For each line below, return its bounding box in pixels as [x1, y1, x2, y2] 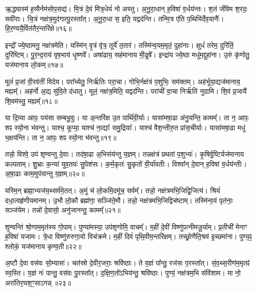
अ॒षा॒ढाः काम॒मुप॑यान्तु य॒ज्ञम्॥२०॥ [5, 168, 85, 179]
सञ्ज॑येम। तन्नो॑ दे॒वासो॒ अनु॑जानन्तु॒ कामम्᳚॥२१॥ [5, 205, 121, 215]
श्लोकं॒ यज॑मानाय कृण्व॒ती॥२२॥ [5, 241, 82, 251]
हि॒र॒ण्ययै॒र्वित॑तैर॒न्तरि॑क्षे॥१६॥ [5, 23, 72, 33]
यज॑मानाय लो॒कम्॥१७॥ [5, 59, 63, 69]
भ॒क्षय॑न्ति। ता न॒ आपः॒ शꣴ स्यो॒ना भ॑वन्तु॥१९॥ [5, 132, 117, 142]
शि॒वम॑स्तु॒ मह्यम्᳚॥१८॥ [5, 95, 58, 106]
